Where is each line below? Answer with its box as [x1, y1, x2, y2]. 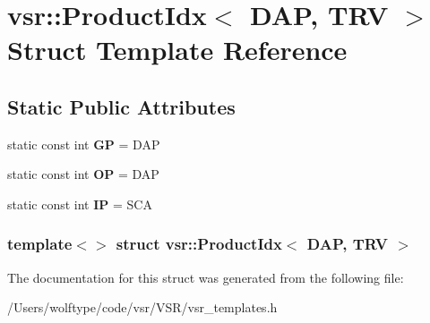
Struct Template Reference [7, 31, 348, 68]
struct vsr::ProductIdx [116, 233, 282, 255]
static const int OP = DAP [7, 165, 159, 183]
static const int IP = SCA [7, 194, 152, 213]
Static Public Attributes [7, 92, 236, 120]
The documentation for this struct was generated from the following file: [7, 268, 404, 286]
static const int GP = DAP [7, 134, 160, 153]
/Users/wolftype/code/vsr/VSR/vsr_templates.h [7, 298, 278, 317]
